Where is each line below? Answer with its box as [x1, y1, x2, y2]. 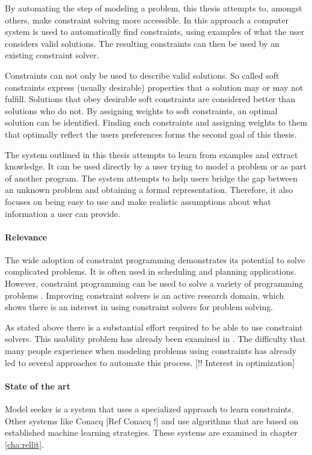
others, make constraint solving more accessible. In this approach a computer [5, 13, 289, 26]
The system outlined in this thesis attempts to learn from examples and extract [5, 148, 298, 160]
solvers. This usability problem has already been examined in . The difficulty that [5, 332, 306, 345]
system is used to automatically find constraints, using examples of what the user [5, 25, 305, 38]
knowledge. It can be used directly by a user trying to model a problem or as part [5, 160, 307, 173]
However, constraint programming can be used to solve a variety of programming [5, 277, 304, 290]
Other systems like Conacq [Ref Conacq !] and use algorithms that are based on [5, 414, 299, 427]
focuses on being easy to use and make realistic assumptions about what [5, 195, 271, 207]
